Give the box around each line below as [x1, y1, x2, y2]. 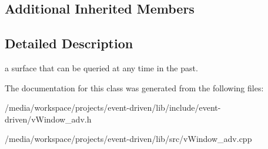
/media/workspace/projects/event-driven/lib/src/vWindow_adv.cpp [5, 133, 252, 145]
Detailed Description [5, 34, 133, 52]
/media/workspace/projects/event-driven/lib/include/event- [5, 101, 221, 114]
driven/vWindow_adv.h [5, 112, 92, 125]
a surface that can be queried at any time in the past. [5, 61, 198, 74]
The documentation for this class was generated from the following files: [5, 81, 264, 94]
